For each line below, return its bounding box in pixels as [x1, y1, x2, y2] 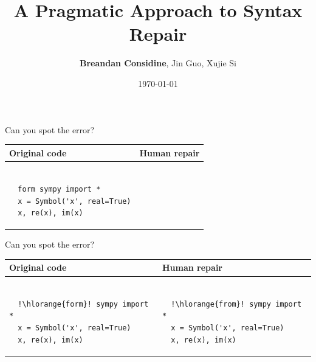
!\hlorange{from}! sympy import [171, 299, 302, 308]
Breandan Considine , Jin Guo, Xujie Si [80, 57, 236, 69]
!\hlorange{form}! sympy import [18, 299, 149, 308]
